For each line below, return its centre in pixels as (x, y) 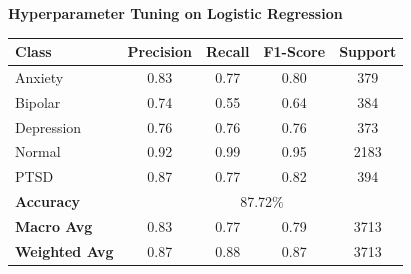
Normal (38, 151)
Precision (160, 51)
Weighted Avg (64, 250)
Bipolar (38, 101)
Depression (48, 126)
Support (368, 51)
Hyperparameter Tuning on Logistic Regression (175, 13)
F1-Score (294, 51)
